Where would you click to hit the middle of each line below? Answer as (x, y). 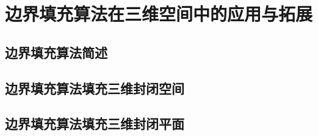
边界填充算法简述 (56, 52)
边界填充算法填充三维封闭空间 (95, 88)
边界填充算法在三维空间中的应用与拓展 (159, 14)
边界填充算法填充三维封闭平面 (95, 124)
